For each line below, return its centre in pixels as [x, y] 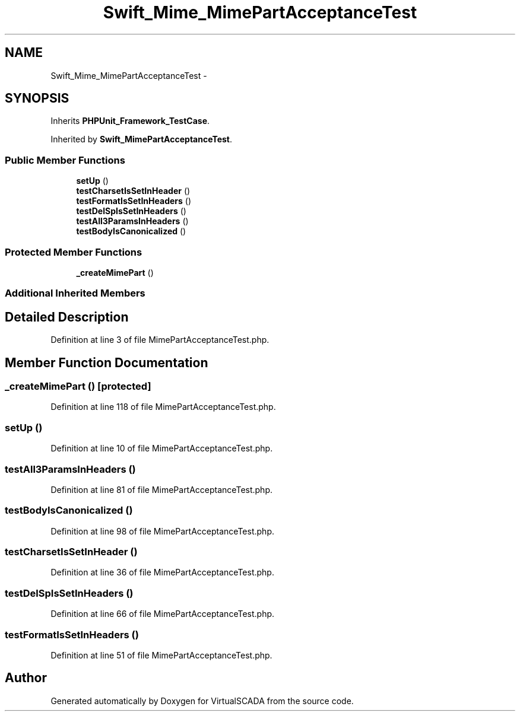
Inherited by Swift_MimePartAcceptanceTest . [142, 139]
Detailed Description [67, 317]
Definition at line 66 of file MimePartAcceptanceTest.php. [163, 614]
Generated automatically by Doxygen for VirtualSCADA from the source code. [202, 701]
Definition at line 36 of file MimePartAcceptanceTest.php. [162, 572]
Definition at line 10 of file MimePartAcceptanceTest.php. [162, 448]
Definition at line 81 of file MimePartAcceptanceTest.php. [162, 489]
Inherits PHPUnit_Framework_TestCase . [130, 121]
